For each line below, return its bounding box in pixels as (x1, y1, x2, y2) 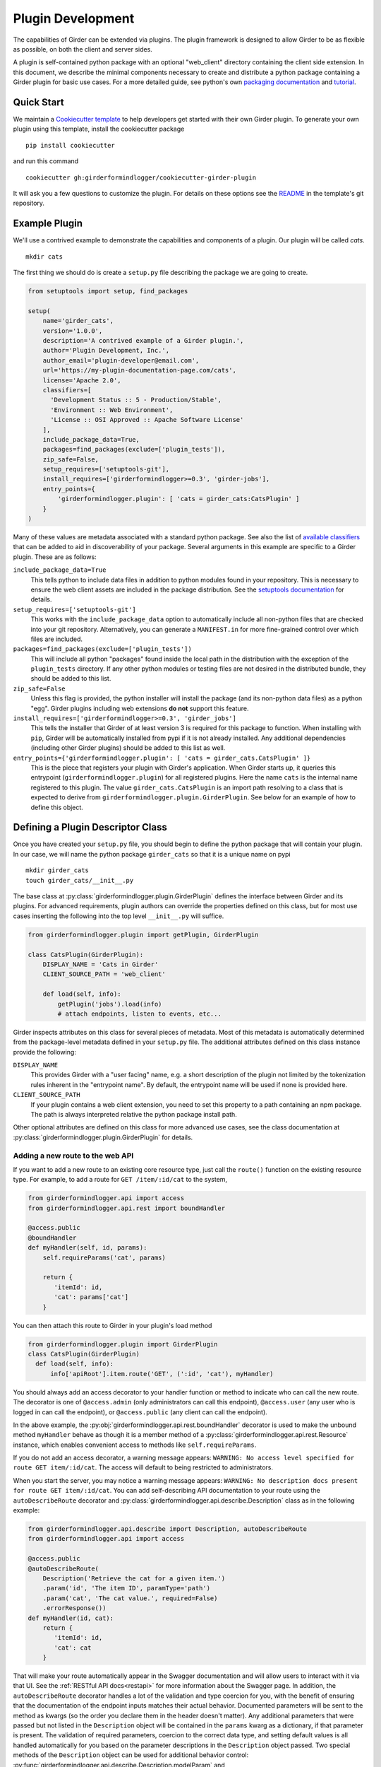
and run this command (13, 157, 79, 165)
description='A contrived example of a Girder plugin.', (42, 336, 244, 344)
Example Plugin (13, 218, 83, 230)
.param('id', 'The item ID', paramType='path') (42, 1584, 211, 1592)
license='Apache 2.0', (42, 376, 121, 384)
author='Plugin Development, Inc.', (42, 346, 169, 355)
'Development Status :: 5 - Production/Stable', (50, 396, 222, 404)
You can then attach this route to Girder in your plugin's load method (13, 1321, 212, 1329)
